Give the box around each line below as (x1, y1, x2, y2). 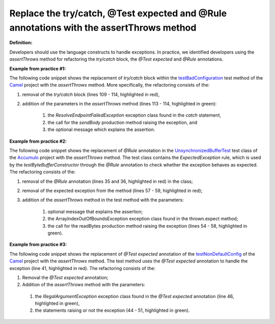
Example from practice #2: (9, 138, 67, 144)
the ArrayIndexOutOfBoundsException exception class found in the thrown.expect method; (47, 215, 238, 222)
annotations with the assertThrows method (9, 22, 197, 33)
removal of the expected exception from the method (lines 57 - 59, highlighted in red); (22, 187, 203, 194)
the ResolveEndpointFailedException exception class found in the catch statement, (47, 112, 222, 118)
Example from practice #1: (9, 65, 66, 71)
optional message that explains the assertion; (47, 208, 143, 214)
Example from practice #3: (9, 241, 67, 248)
